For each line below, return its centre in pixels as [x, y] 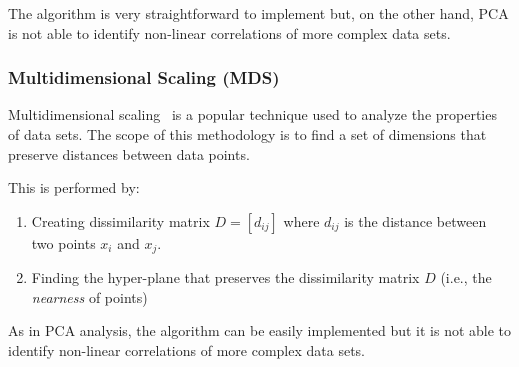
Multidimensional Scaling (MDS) [144, 77]
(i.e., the [466, 277]
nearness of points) [89, 296]
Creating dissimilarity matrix [120, 220]
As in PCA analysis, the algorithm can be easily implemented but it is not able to [260, 330]
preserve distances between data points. [129, 153]
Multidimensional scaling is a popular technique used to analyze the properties [252, 114]
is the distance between [415, 220]
